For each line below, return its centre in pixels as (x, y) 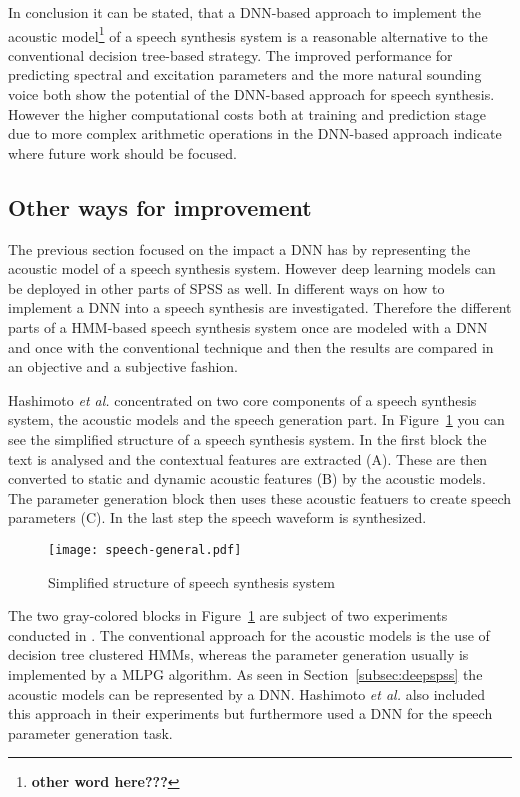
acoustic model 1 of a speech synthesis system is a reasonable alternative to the (248, 34)
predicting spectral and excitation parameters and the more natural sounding (245, 74)
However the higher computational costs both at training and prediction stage (247, 113)
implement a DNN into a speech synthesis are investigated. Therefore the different (260, 307)
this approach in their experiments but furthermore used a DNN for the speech (250, 713)
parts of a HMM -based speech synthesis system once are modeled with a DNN (248, 326)
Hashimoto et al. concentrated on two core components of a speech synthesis (242, 399)
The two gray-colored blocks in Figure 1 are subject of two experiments (228, 615)
